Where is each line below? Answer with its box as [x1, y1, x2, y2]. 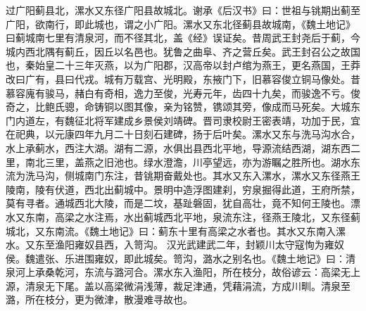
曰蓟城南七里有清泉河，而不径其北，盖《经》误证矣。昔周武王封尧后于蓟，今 [6, 30, 360, 45]
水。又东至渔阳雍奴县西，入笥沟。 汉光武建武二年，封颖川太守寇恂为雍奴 [6, 237, 344, 252]
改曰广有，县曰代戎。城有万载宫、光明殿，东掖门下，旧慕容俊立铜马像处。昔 [6, 71, 360, 86]
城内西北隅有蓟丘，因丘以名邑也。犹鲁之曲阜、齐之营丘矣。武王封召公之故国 [6, 44, 360, 58]
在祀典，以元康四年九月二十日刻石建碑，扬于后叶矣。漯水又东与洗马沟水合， [6, 127, 360, 141]
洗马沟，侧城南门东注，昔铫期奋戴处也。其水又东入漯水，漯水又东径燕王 [25, 168, 360, 183]
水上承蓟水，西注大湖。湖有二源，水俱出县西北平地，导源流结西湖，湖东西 [6, 140, 351, 155]
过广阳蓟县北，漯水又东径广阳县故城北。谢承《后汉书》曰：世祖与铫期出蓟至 [6, 3, 360, 17]
